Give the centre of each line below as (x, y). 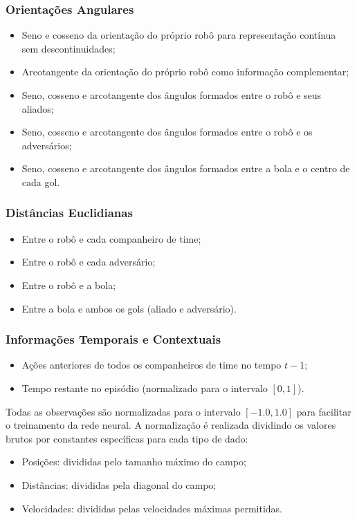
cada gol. (41, 182)
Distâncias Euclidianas (69, 213)
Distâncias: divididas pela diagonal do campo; (119, 484)
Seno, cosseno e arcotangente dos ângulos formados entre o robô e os (167, 132)
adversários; (47, 145)
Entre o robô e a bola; (69, 285)
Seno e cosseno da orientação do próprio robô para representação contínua (179, 35)
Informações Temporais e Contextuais (113, 339)
